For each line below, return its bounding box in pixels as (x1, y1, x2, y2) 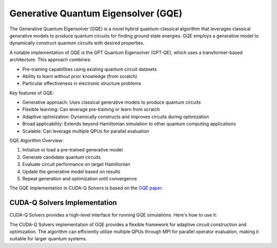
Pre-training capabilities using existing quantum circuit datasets (22, 66, 157, 72)
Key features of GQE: (9, 90, 54, 96)
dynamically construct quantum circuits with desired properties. (9, 40, 145, 46)
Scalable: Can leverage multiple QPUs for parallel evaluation (22, 128, 150, 134)
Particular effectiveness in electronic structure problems (22, 80, 141, 87)
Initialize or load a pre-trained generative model (22, 147, 123, 153)
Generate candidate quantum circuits (22, 154, 101, 160)
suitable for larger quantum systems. (9, 236, 87, 242)
